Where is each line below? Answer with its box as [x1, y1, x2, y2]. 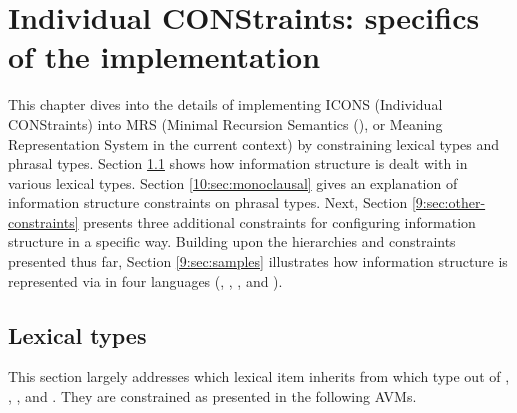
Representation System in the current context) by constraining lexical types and [8, 133, 500, 154]
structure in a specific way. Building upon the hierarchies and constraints [8, 231, 456, 252]
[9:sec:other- [411, 192, 486, 213]
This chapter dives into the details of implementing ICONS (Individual [8, 94, 443, 115]
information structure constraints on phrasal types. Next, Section [8, 192, 408, 213]
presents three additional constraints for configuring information [83, 211, 476, 232]
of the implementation [8, 36, 321, 77]
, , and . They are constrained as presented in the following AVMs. [8, 386, 417, 407]
